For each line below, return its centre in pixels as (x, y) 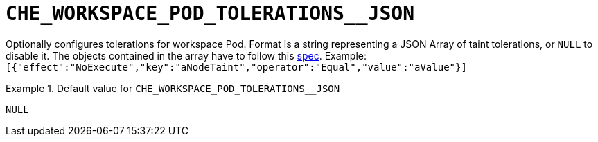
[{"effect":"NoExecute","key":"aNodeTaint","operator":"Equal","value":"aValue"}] (236, 67)
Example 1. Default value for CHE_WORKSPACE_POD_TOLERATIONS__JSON (173, 88)
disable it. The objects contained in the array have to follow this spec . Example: (186, 55)
